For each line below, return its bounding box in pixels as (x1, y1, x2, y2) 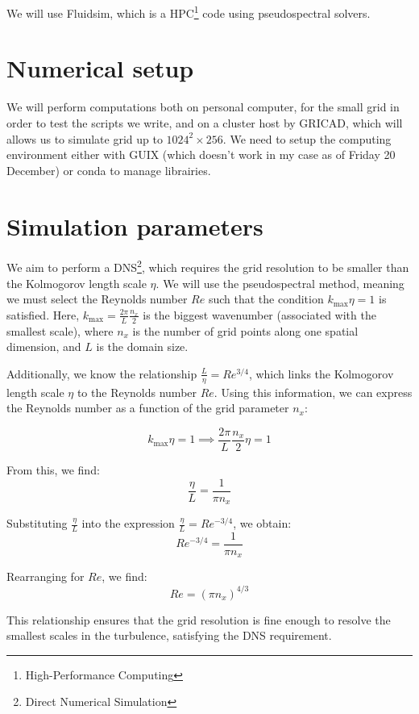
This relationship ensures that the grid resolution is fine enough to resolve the (6, 611, 391, 628)
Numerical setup (6, 52, 194, 85)
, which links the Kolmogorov (248, 365, 394, 382)
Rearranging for (6, 568, 85, 585)
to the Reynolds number (77, 383, 197, 400)
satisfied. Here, (6, 306, 80, 323)
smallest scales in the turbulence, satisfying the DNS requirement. (6, 627, 332, 644)
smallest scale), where (6, 322, 114, 339)
